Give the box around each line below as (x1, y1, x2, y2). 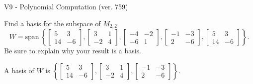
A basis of (4, 65, 34, 75)
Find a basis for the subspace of (4, 18, 101, 28)
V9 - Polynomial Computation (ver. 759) (4, 1, 128, 11)
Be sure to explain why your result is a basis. (4, 45, 142, 56)
